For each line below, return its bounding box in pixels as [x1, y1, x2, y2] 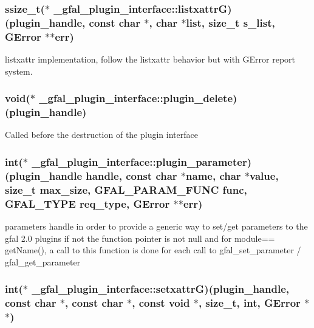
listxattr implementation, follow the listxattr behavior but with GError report [5, 53, 296, 66]
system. [5, 64, 33, 77]
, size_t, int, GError [198, 295, 301, 310]
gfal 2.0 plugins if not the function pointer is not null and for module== [5, 231, 275, 244]
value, [250, 168, 279, 183]
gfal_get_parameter [5, 255, 81, 268]
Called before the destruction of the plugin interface [5, 128, 198, 141]
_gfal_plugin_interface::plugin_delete [39, 91, 233, 106]
